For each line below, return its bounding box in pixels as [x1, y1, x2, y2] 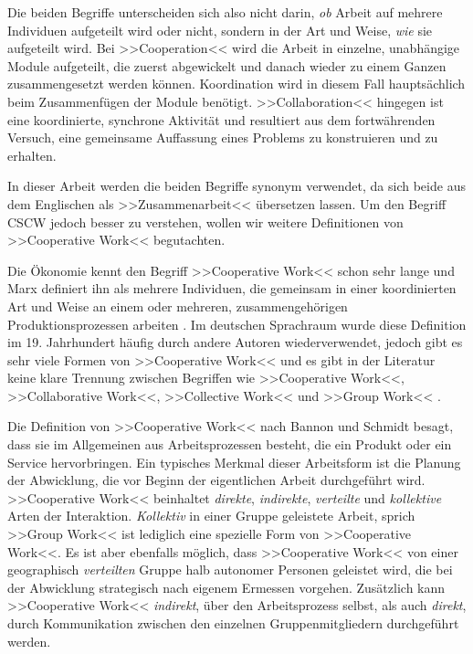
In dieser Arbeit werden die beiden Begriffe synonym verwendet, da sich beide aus [7, 176, 466, 195]
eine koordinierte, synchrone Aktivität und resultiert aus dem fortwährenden [7, 110, 436, 129]
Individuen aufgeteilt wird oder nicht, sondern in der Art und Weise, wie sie [7, 20, 433, 39]
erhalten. [7, 145, 57, 164]
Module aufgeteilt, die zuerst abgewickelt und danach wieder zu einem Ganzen [7, 56, 447, 75]
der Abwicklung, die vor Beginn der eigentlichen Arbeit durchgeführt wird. [7, 470, 426, 490]
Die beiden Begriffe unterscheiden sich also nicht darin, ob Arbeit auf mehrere [7, 3, 443, 21]
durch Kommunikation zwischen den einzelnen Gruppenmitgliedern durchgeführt [7, 614, 459, 632]
